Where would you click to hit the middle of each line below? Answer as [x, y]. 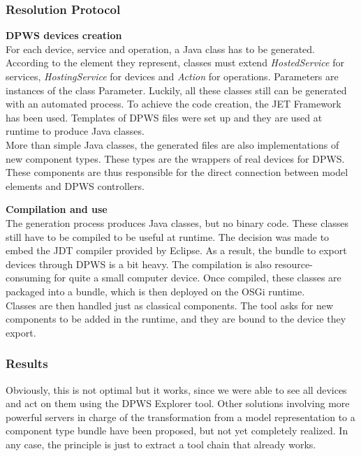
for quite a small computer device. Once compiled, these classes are [198, 278]
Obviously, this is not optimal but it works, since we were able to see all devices [176, 389]
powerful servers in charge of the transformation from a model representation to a [180, 417]
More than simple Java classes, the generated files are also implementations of [172, 144]
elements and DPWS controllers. [75, 185]
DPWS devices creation [64, 35]
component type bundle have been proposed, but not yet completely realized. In [177, 431]
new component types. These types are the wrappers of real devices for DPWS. [175, 158]
